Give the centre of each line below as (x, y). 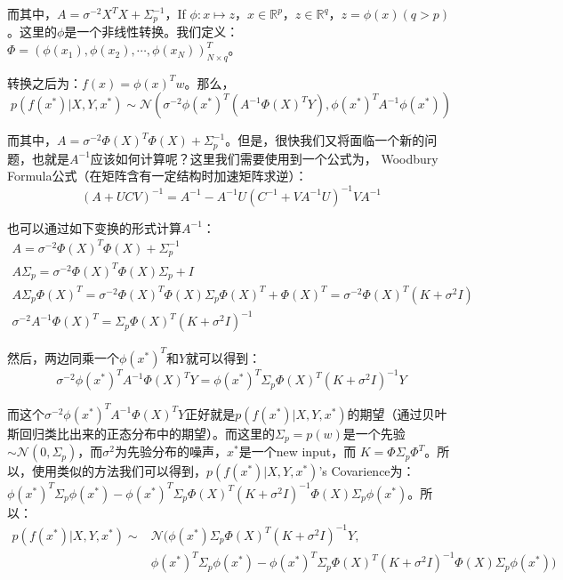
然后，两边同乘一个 (63, 357)
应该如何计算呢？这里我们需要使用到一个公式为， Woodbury (264, 158)
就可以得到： (224, 357)
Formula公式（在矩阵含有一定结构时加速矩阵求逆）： (157, 176)
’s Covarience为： (367, 471)
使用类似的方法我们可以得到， (119, 471)
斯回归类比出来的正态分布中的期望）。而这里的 (141, 433)
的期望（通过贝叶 (397, 413)
